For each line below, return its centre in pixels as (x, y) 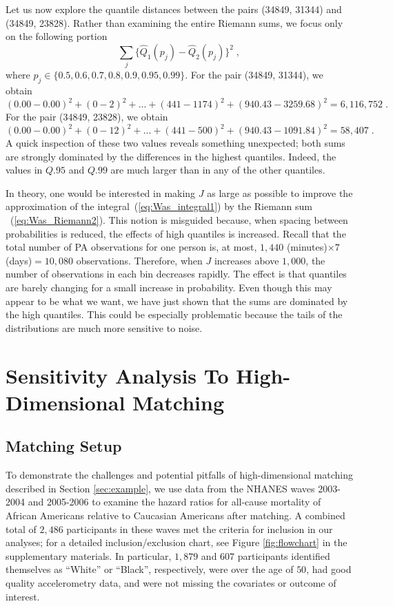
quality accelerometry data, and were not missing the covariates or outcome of (171, 582)
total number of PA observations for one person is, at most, (131, 247)
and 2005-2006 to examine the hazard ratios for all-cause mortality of (174, 502)
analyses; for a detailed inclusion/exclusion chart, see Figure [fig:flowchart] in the (177, 542)
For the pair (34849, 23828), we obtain (87, 116)
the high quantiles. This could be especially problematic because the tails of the (174, 314)
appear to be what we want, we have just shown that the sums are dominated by (177, 301)
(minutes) (307, 247)
